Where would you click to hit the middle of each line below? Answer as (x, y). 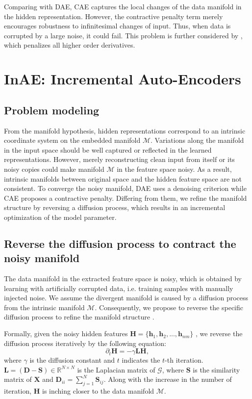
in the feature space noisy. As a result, (174, 169)
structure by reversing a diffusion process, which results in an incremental (115, 207)
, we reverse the (219, 333)
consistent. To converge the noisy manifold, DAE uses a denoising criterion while (125, 188)
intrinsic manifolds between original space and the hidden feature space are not (123, 178)
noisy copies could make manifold (54, 169)
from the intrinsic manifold (44, 307)
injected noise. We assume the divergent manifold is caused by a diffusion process (126, 298)
